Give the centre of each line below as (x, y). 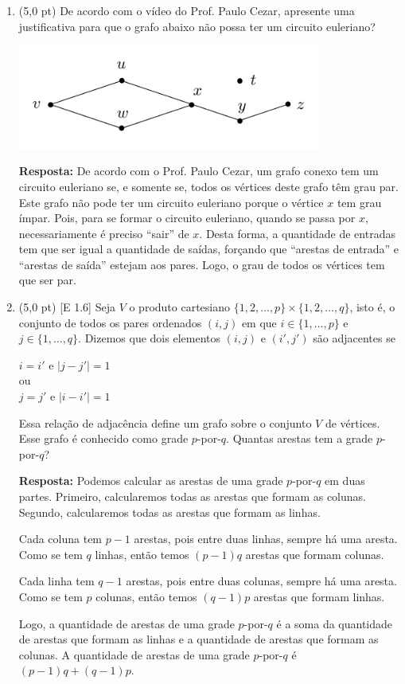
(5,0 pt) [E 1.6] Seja (67, 307)
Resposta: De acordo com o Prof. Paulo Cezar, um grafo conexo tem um (199, 171)
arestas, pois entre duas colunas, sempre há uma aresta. (261, 581)
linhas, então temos (142, 554)
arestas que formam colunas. (315, 554)
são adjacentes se (354, 338)
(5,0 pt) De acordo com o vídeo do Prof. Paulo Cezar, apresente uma (187, 10)
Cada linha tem (56, 581)
